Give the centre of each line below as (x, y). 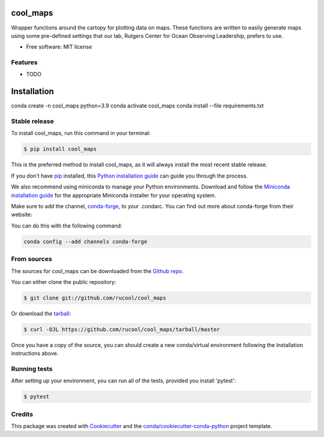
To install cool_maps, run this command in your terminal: (81, 133)
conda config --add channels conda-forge (85, 241)
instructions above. (35, 354)
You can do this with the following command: (67, 226)
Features (24, 62)
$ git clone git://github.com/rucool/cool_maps (95, 298)
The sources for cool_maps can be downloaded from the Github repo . (97, 271)
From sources (31, 259)
